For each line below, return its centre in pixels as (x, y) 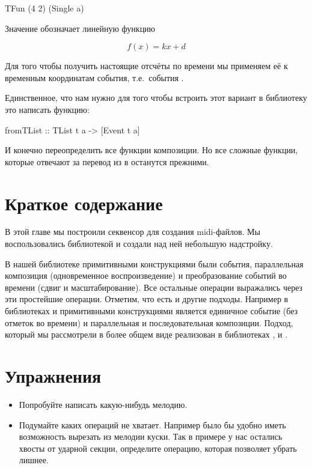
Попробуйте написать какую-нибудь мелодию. (103, 404)
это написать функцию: (47, 109)
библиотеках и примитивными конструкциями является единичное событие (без (151, 311)
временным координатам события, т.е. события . (94, 77)
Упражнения (53, 375)
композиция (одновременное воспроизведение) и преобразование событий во (146, 275)
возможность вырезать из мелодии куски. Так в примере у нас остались (151, 436)
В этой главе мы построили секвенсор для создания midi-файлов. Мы (133, 232)
